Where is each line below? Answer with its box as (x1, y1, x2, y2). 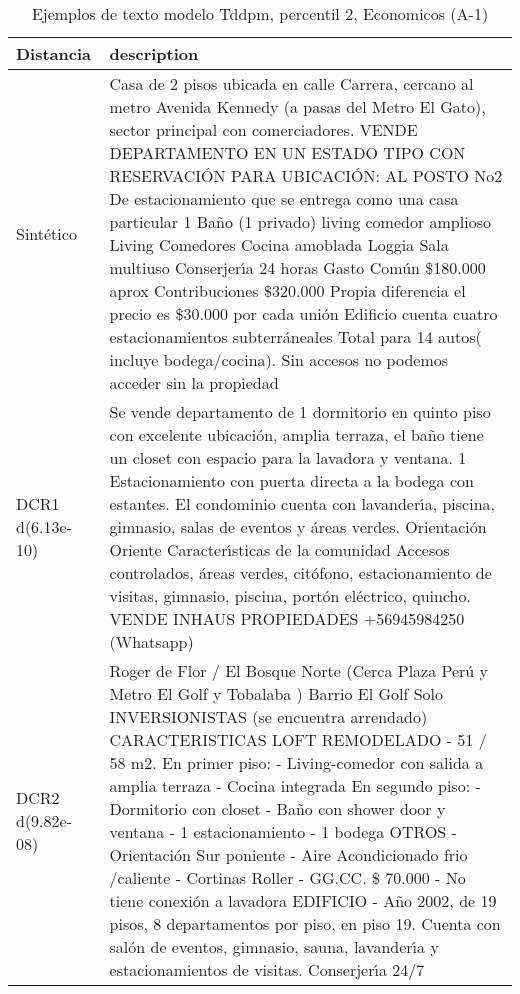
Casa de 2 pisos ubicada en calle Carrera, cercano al (109, 72, 474, 95)
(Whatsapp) (109, 630, 194, 653)
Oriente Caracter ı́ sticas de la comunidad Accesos (109, 538, 450, 561)
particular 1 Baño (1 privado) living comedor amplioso (109, 210, 491, 233)
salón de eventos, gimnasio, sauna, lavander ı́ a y (109, 935, 439, 958)
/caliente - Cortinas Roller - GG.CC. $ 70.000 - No (109, 866, 466, 889)
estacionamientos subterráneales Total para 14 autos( (109, 325, 482, 348)
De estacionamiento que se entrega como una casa (109, 187, 459, 210)
